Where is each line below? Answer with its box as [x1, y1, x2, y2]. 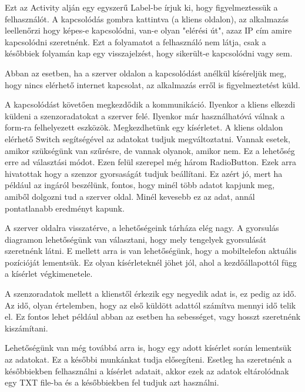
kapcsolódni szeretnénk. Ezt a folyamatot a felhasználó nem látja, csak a [5, 35, 266, 48]
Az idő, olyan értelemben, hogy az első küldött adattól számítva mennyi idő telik [5, 299, 296, 311]
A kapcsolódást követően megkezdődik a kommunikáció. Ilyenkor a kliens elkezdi [5, 98, 296, 110]
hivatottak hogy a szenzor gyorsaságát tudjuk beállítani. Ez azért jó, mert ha [5, 167, 283, 179]
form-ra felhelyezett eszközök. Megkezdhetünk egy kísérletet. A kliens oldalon [5, 121, 283, 133]
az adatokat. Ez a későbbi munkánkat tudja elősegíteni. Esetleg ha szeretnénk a [5, 353, 292, 366]
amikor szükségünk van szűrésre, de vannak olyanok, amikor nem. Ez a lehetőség [5, 144, 295, 156]
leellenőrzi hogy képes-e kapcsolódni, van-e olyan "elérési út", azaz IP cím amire [5, 24, 292, 36]
